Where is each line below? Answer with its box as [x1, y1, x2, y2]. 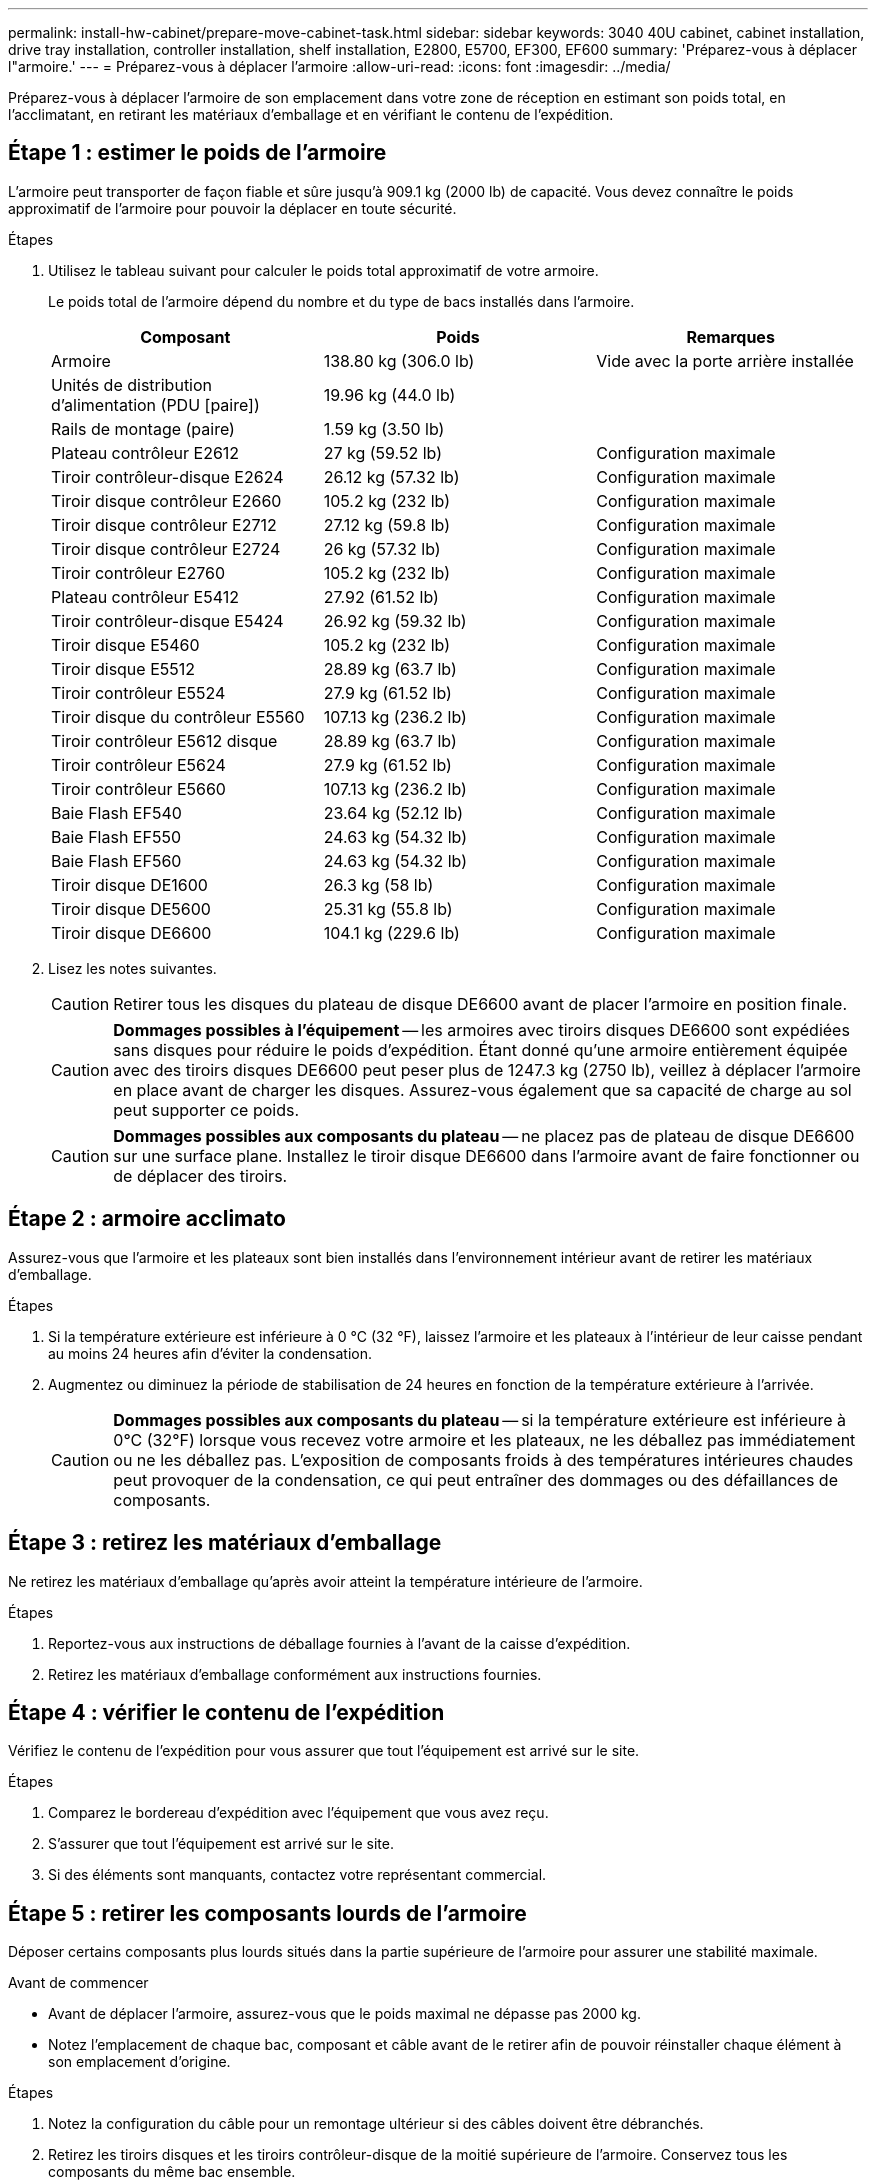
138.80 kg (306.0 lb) [323, 350, 475, 371]
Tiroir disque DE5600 [51, 898, 211, 919]
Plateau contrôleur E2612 [51, 442, 240, 463]
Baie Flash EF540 [51, 802, 182, 823]
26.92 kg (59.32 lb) [323, 610, 467, 631]
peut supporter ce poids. [113, 1099, 299, 1120]
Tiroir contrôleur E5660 [51, 778, 226, 799]
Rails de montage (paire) [51, 418, 235, 439]
